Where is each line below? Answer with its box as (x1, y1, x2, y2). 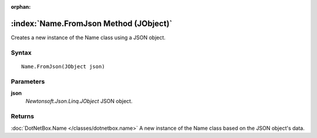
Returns (11, 112, 35, 120)
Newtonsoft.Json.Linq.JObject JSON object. (25, 98, 133, 105)
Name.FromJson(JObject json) (21, 63, 105, 70)
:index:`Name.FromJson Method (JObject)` (11, 18, 173, 29)
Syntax (11, 49, 32, 57)
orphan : (11, 4, 31, 10)
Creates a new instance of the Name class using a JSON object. (11, 34, 166, 41)
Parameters (11, 77, 45, 85)
